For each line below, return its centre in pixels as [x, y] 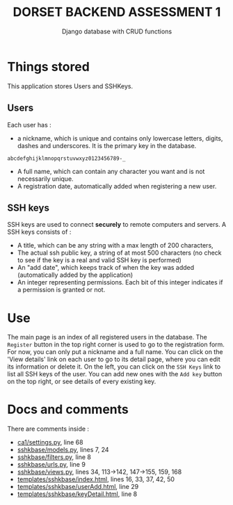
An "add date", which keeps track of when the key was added [106, 268]
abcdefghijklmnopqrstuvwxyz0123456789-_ [67, 158]
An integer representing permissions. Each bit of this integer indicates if [120, 282]
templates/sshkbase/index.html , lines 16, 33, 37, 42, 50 [96, 479]
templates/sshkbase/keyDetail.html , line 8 [77, 494]
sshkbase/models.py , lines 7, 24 [63, 450]
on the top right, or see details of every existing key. [82, 382]
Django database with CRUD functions [117, 31]
